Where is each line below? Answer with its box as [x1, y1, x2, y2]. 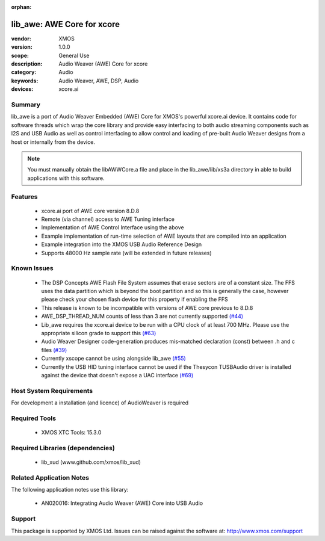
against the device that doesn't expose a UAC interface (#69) [41, 371, 194, 379]
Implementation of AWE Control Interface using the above [41, 224, 184, 231]
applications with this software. [27, 175, 105, 182]
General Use [58, 52, 90, 59]
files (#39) [41, 346, 67, 353]
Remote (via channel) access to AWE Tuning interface [41, 215, 175, 223]
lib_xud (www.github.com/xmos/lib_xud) [41, 458, 141, 466]
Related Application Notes [11, 473, 90, 481]
